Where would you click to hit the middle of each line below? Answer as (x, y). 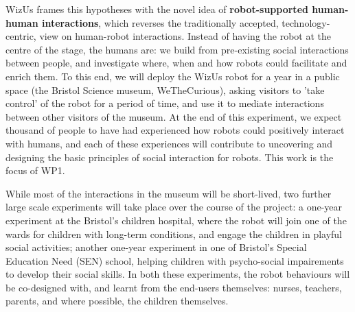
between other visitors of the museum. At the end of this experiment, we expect (174, 116)
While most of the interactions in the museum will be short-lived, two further (169, 193)
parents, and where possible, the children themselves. (117, 301)
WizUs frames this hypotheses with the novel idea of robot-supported (157, 9)
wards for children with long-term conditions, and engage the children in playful (174, 233)
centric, (21, 36)
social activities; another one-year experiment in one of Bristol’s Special (156, 247)
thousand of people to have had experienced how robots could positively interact (175, 130)
